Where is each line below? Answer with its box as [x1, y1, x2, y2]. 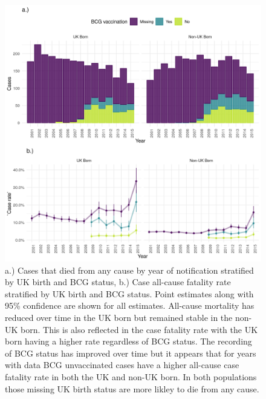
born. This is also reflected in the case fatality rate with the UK [21, 323, 258, 335]
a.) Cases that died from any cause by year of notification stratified [5, 263, 254, 276]
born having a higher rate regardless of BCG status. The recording [5, 335, 252, 348]
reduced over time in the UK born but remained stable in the [5, 311, 233, 323]
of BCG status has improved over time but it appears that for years [5, 346, 256, 359]
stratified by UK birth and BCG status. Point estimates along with [5, 287, 254, 300]
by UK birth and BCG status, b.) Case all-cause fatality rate [5, 275, 231, 288]
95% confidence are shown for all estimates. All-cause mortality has [5, 299, 255, 312]
